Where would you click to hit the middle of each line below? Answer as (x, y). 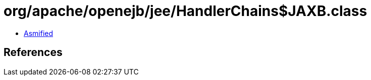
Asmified (39, 33)
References (33, 52)
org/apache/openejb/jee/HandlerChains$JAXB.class (185, 11)
